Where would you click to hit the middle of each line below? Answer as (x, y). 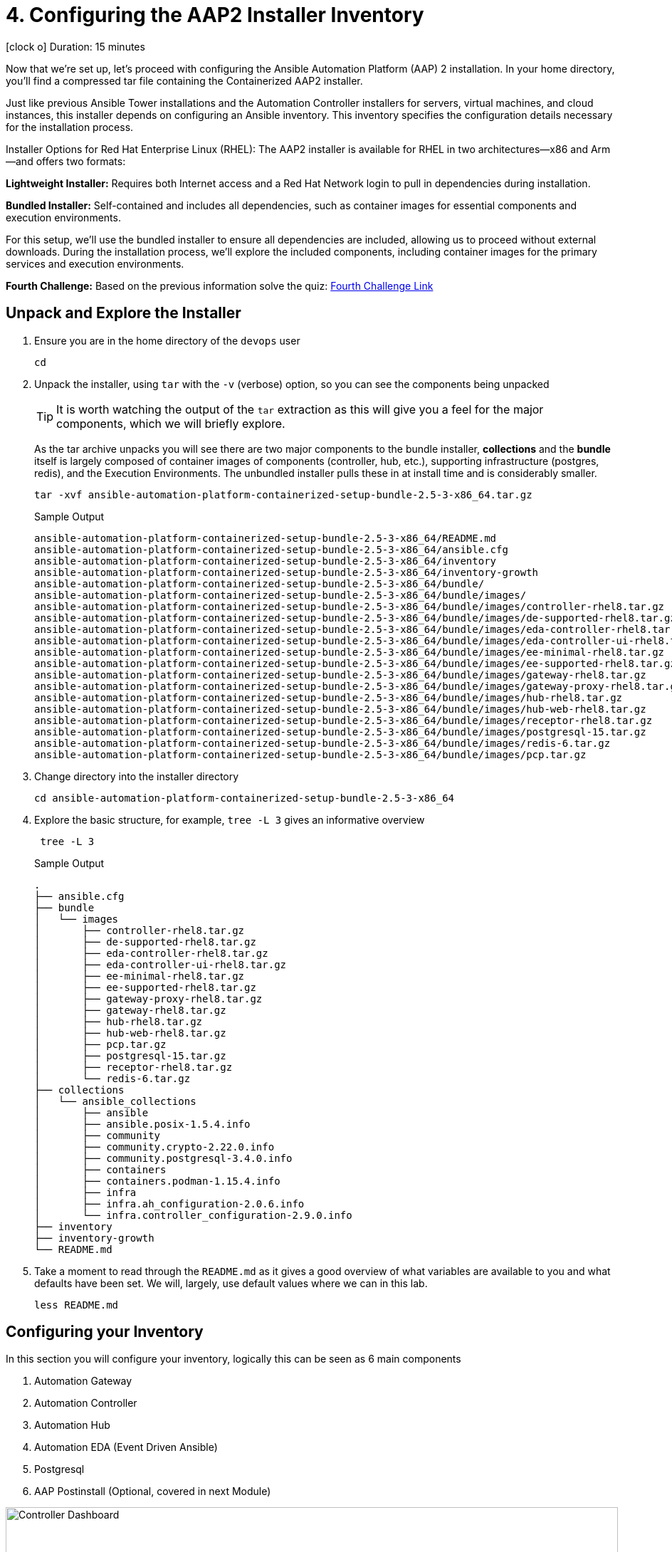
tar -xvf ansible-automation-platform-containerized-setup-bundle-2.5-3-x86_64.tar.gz (283, 494)
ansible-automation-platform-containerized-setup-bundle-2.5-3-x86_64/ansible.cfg (271, 549)
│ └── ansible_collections (115, 1101)
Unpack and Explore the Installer (124, 313)
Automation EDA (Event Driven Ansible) (126, 1447)
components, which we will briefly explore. (171, 423)
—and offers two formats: (66, 161)
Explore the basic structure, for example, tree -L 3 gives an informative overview (230, 819)
